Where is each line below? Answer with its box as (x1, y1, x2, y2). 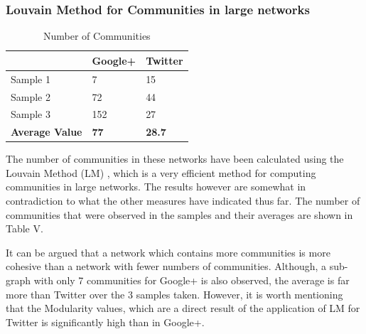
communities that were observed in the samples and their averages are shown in (6, 207, 353, 222)
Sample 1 (11, 71, 50, 86)
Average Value (11, 124, 82, 139)
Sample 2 (11, 89, 50, 104)
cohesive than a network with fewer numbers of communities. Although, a (6, 259, 327, 274)
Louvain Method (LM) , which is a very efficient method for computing (6, 165, 316, 180)
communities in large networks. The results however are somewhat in (6, 179, 306, 194)
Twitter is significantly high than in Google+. (6, 314, 205, 329)
